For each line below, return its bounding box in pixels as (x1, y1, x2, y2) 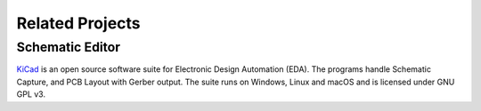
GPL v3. (16, 89, 46, 99)
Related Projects (16, 13, 142, 33)
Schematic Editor (16, 39, 120, 55)
